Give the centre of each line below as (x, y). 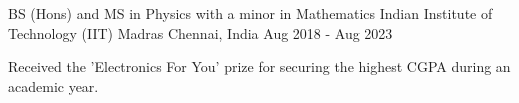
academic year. (53, 85)
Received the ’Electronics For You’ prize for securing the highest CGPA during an (259, 66)
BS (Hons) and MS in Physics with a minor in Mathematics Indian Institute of (250, 13)
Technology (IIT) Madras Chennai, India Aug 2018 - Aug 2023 (200, 32)
